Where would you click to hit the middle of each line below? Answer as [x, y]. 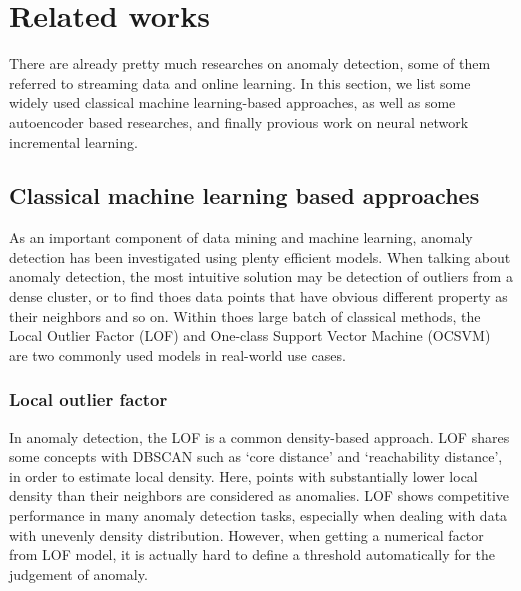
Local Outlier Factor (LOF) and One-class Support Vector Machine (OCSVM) [250, 335]
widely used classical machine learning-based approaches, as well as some [232, 102]
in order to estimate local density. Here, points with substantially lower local [243, 475]
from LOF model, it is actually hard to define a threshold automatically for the [252, 554]
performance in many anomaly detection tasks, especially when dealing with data [258, 515]
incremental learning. [73, 141]
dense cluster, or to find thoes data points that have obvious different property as [258, 296]
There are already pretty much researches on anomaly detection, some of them [250, 63]
